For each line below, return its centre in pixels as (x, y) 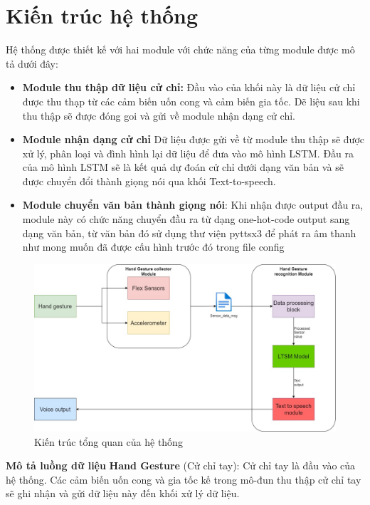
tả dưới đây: (32, 63)
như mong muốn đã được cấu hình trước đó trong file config (153, 247)
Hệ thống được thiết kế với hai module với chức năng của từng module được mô (180, 50)
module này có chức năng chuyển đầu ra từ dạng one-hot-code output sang (186, 219)
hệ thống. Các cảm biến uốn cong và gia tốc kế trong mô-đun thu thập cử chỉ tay (184, 479)
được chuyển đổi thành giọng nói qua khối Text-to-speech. (149, 181)
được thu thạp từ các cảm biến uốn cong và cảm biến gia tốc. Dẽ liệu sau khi (191, 101)
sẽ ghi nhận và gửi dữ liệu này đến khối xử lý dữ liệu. (123, 493)
